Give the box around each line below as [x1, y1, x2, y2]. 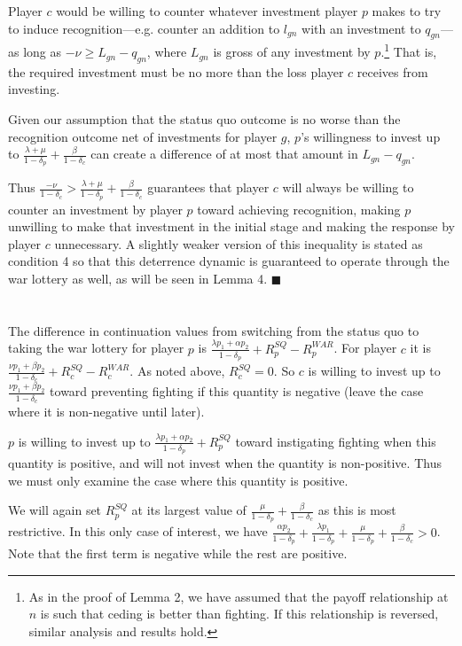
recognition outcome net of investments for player [8, 127, 278, 145]
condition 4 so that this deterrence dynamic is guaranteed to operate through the [8, 252, 450, 270]
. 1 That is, [380, 40, 437, 61]
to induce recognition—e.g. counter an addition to [8, 19, 280, 37]
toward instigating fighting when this [235, 432, 436, 450]
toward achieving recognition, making [197, 199, 401, 218]
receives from [356, 62, 428, 81]
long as [23, 43, 62, 61]
